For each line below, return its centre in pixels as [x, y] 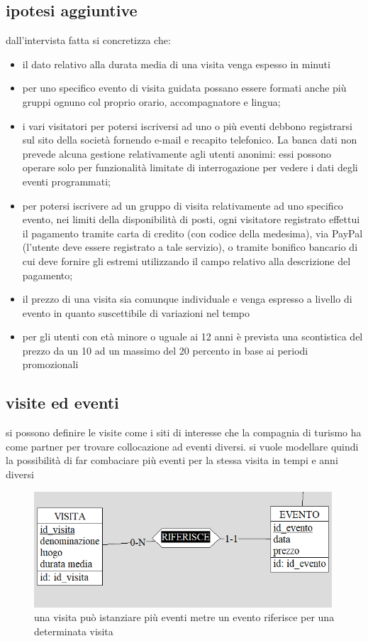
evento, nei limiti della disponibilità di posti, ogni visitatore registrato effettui [191, 219]
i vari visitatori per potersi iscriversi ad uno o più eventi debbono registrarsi [187, 125]
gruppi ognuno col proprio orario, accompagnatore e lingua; [151, 101]
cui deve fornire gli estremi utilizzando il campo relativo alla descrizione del [186, 260]
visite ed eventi [62, 403]
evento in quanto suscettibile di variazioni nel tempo [136, 312]
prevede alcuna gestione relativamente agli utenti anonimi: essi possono [177, 153]
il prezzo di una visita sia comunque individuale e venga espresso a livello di [187, 299]
